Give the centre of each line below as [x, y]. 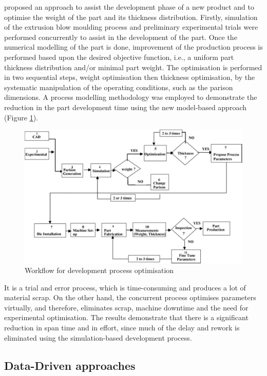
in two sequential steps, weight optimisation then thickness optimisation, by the [130, 77]
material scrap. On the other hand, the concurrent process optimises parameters [130, 297]
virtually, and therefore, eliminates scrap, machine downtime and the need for [126, 307]
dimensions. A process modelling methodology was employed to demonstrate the [131, 97]
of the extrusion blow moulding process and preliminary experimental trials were [131, 27]
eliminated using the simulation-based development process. [98, 337]
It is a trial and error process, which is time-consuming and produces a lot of [125, 287]
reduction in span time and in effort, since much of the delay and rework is [122, 328]
